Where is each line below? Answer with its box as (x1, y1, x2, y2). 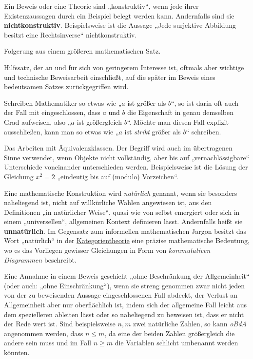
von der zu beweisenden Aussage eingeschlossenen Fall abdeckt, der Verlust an (4, 290, 238, 300)
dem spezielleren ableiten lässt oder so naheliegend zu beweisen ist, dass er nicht (4, 309, 244, 319)
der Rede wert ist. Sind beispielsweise (4, 319, 116, 329)
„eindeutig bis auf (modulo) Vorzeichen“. (57, 171, 178, 181)
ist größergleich (77, 116, 122, 127)
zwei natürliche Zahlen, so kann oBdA (133, 319, 247, 329)
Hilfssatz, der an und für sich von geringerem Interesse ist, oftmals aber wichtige (4, 62, 244, 72)
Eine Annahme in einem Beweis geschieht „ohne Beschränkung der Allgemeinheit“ (4, 271, 250, 281)
